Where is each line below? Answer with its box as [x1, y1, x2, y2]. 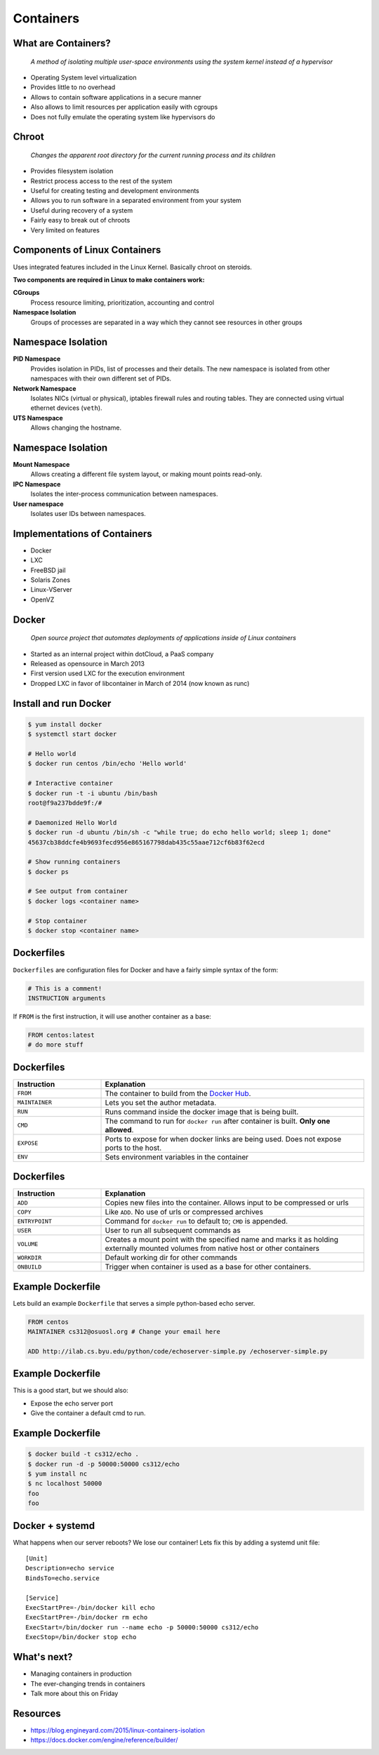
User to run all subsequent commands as [105, 1226, 241, 1236]
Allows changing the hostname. [30, 423, 122, 432]
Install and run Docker [13, 697, 112, 709]
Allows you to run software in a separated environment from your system [30, 197, 241, 205]
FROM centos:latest [27, 1031, 95, 1039]
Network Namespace [13, 384, 77, 392]
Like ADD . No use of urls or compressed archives [105, 1207, 263, 1217]
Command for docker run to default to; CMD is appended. [105, 1217, 288, 1226]
